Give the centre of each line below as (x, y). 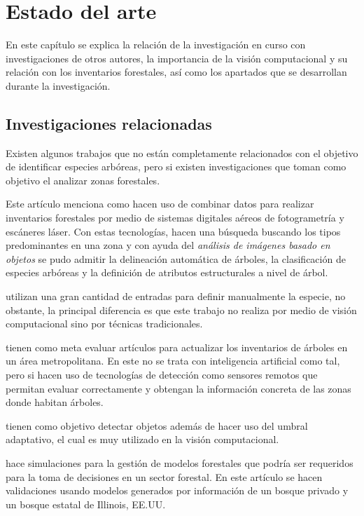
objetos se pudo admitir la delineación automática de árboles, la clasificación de (176, 258)
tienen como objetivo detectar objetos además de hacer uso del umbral (157, 425)
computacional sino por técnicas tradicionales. (104, 324)
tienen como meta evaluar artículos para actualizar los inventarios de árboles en (177, 347)
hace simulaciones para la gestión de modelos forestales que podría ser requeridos (180, 462)
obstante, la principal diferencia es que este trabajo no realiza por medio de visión (181, 310)
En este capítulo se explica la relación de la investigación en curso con (156, 45)
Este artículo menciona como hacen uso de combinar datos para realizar (160, 204)
